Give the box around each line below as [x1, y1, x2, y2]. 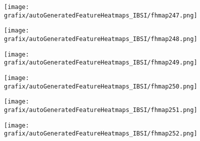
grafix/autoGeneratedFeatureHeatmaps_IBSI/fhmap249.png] [4, 59, 197, 66]
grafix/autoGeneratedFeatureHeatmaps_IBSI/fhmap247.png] [4, 11, 197, 19]
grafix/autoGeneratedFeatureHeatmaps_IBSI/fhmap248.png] [4, 35, 197, 42]
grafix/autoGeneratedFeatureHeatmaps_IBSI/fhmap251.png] [4, 106, 197, 113]
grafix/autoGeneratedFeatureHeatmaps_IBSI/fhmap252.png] [4, 130, 197, 137]
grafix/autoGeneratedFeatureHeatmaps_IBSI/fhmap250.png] [4, 82, 197, 90]
